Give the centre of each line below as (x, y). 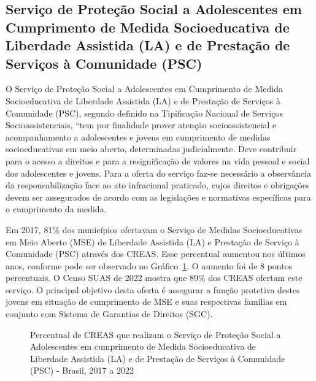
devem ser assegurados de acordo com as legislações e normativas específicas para (158, 197)
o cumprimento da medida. (56, 209)
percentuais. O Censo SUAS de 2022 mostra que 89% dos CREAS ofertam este (154, 278)
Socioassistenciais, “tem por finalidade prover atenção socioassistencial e (141, 125)
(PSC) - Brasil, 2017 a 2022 (82, 370)
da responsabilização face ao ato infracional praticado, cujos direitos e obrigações (158, 185)
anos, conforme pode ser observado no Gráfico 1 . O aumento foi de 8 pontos (149, 265)
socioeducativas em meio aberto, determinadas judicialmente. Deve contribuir (151, 149)
